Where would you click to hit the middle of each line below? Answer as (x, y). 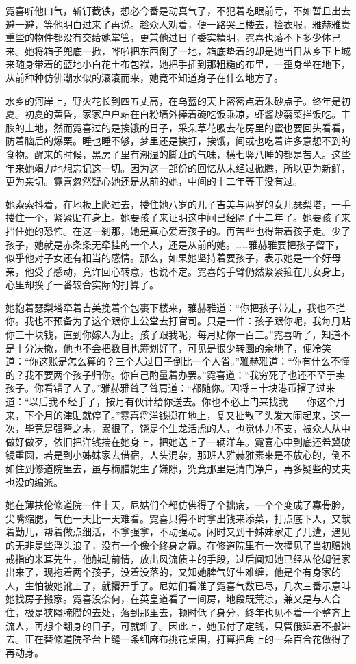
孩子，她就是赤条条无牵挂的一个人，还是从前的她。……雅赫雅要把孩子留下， (175, 244)
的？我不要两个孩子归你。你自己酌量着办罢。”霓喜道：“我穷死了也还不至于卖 (176, 374)
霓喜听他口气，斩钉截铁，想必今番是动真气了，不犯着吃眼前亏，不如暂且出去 (178, 10)
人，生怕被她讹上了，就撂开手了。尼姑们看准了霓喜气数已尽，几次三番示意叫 (178, 585)
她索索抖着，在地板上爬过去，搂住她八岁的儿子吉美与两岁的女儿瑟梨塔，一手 (178, 204)
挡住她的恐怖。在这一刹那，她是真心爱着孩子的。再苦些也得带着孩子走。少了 (178, 230)
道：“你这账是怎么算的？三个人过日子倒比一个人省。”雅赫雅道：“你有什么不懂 (178, 361)
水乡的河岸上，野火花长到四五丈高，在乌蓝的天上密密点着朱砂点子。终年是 (173, 100)
